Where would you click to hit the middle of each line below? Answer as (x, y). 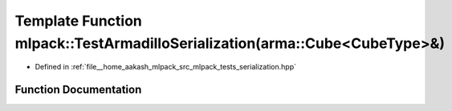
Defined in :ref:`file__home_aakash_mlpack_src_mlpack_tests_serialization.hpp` (166, 67)
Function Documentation (78, 90)
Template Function (78, 21)
